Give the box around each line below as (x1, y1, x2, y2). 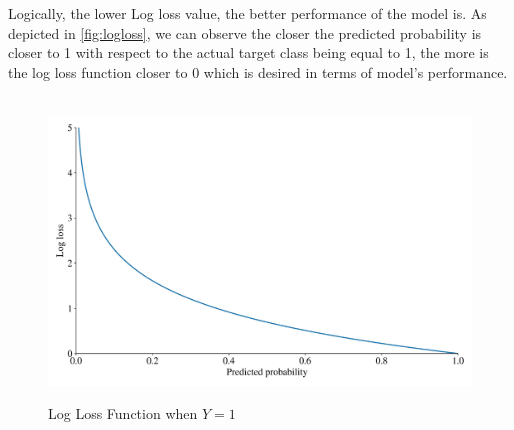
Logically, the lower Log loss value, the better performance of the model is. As (8, 3, 487, 23)
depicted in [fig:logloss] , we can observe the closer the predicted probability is (8, 22, 482, 43)
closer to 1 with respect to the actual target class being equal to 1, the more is (8, 42, 489, 63)
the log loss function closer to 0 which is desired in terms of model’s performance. (8, 61, 508, 82)
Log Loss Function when (48, 403, 198, 424)
